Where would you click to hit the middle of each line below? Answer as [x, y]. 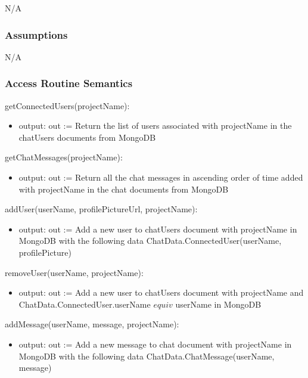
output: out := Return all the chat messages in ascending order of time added [161, 177]
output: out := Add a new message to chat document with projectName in [155, 344]
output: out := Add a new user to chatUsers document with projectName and [161, 292]
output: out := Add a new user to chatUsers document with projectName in [158, 229]
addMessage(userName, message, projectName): [92, 324]
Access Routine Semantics [69, 83]
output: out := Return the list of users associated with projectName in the [155, 126]
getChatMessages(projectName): [64, 157]
